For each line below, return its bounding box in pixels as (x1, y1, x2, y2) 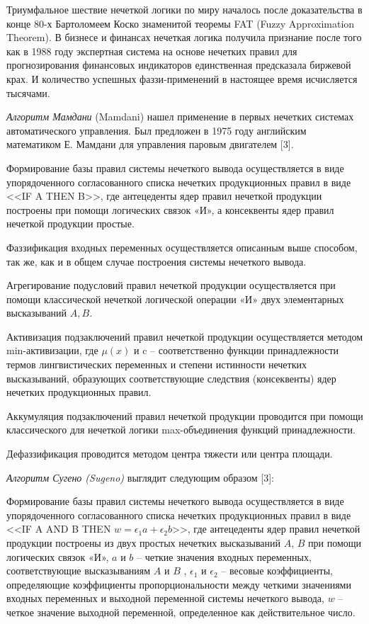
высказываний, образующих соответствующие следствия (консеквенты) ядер (6, 370, 336, 385)
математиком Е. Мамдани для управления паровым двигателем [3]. (6, 137, 294, 152)
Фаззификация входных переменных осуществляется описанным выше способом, (6, 239, 358, 254)
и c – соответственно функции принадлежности (133, 343, 339, 358)
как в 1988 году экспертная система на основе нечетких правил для (6, 43, 297, 58)
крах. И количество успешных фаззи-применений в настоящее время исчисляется (6, 71, 358, 86)
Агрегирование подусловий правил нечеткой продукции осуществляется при (6, 278, 336, 293)
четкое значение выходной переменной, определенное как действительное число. (6, 604, 356, 619)
